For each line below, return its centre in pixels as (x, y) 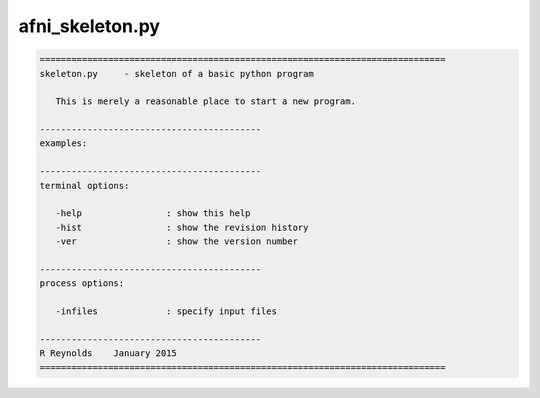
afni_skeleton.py (89, 26)
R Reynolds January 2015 (108, 353)
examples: (63, 143)
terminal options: (84, 185)
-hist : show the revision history (182, 227)
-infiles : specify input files (166, 311)
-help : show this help (153, 213)
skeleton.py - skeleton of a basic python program (176, 73)
